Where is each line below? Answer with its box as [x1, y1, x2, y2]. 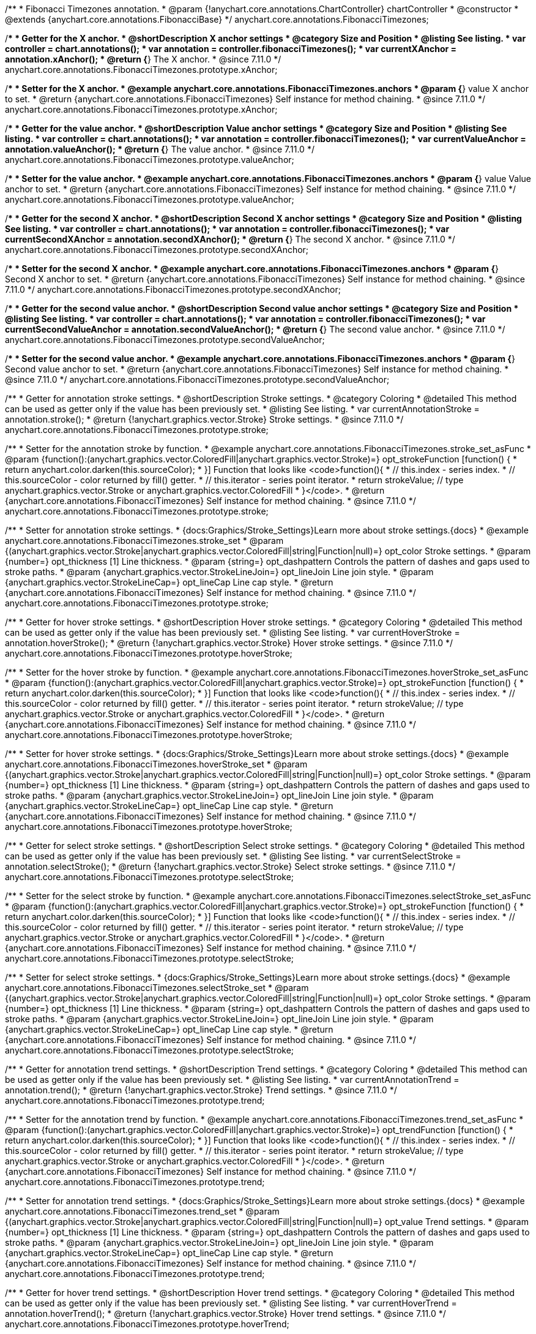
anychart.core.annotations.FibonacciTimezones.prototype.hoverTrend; [5, 1319, 289, 1329]
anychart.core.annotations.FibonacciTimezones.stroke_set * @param [5, 535, 284, 546]
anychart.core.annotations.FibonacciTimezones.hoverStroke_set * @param [5, 759, 308, 769]
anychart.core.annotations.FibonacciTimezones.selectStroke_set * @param [5, 982, 309, 993]
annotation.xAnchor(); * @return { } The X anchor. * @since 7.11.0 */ [5, 54, 281, 64]
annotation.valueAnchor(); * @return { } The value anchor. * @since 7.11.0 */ [5, 144, 315, 154]
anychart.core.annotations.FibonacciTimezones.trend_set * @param [5, 1206, 280, 1216]
